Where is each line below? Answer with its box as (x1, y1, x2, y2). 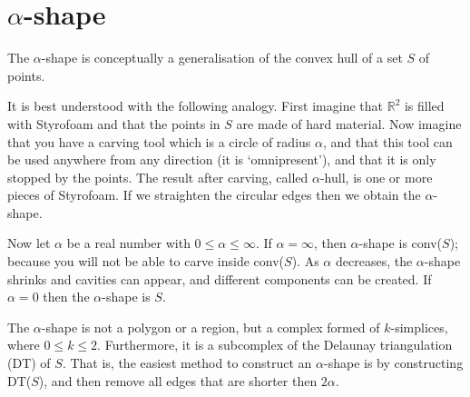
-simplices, (390, 317, 448, 336)
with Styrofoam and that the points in (7, 114, 220, 133)
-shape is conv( (358, 233, 443, 253)
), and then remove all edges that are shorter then (38, 371, 318, 390)
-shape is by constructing (324, 353, 464, 372)
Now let (7, 233, 51, 253)
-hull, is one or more (319, 167, 433, 186)
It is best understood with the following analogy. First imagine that (7, 96, 384, 115)
